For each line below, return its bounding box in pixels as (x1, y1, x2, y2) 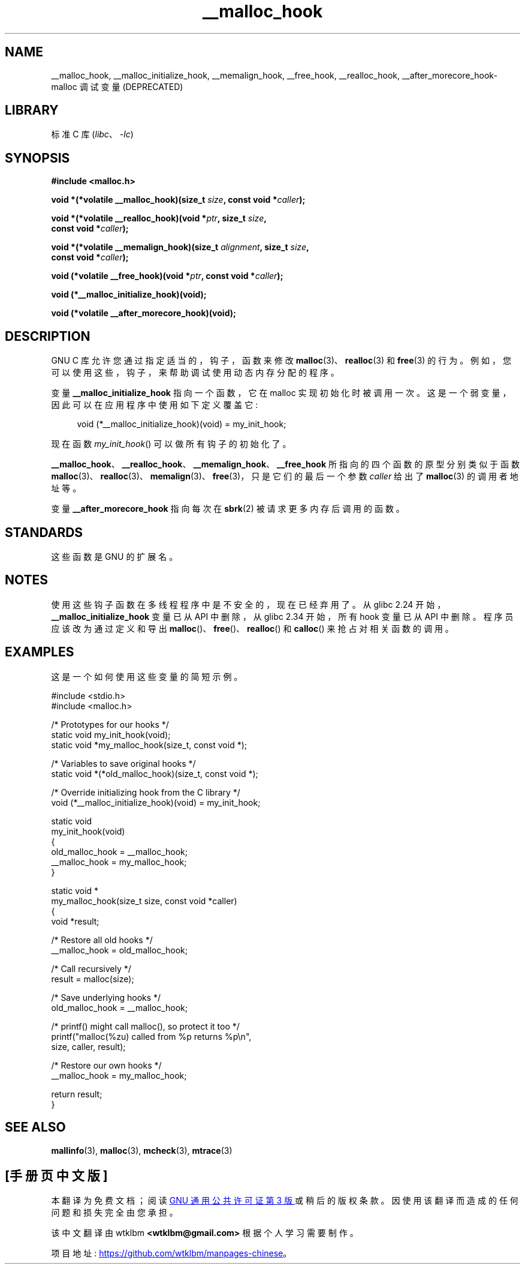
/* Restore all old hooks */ (51, 934, 153, 945)
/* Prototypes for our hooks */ (51, 719, 169, 730)
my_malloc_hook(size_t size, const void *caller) (51, 895, 237, 906)
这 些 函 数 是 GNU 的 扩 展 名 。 (51, 551, 178, 562)
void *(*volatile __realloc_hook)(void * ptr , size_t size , (51, 213, 267, 224)
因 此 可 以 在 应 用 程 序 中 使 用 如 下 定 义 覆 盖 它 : (51, 400, 258, 410)
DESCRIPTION (5, 328, 90, 344)
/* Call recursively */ (51, 963, 131, 974)
